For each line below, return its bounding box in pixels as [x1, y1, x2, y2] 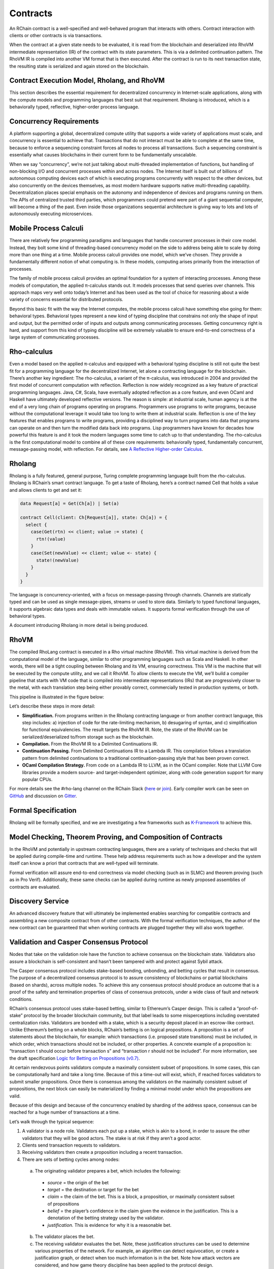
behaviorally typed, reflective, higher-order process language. [9, 104, 140, 110]
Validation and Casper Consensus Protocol [9, 938, 148, 947]
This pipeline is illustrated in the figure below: [9, 693, 105, 700]
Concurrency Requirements [9, 117, 99, 125]
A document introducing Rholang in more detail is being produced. [9, 622, 149, 628]
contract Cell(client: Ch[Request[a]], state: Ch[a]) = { [20, 515, 167, 520]
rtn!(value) [36, 536, 66, 542]
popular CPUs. [22, 777, 53, 783]
